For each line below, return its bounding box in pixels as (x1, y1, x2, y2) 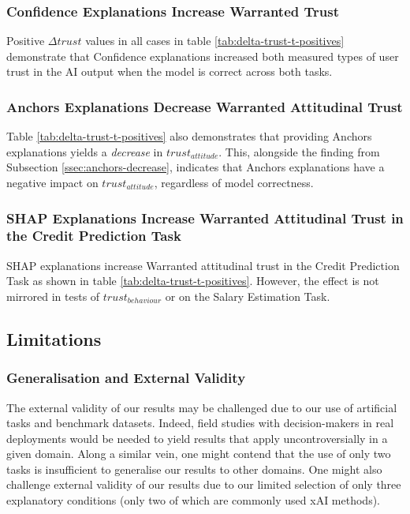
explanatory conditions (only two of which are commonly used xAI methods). (6, 492, 380, 508)
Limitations (6, 326, 102, 351)
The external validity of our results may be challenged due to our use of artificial (6, 399, 397, 415)
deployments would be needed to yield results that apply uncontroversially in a (6, 430, 388, 446)
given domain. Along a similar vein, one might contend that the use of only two (6, 445, 391, 462)
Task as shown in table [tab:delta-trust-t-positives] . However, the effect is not (6, 272, 379, 289)
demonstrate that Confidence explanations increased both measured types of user (6, 47, 399, 64)
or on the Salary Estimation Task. (165, 287, 330, 304)
